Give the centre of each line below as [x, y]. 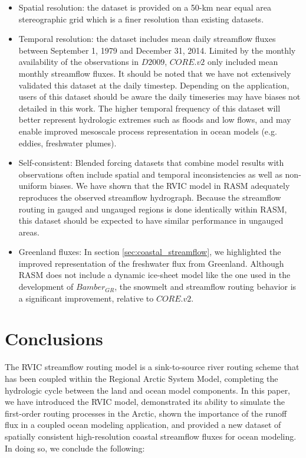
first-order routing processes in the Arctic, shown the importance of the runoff [146, 413]
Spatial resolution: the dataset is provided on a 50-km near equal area [145, 7]
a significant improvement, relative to [86, 298]
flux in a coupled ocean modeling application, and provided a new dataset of [143, 425]
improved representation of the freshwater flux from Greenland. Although [151, 263]
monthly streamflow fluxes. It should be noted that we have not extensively [155, 73]
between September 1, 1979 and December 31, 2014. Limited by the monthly [157, 50]
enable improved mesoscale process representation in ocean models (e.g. [148, 131]
